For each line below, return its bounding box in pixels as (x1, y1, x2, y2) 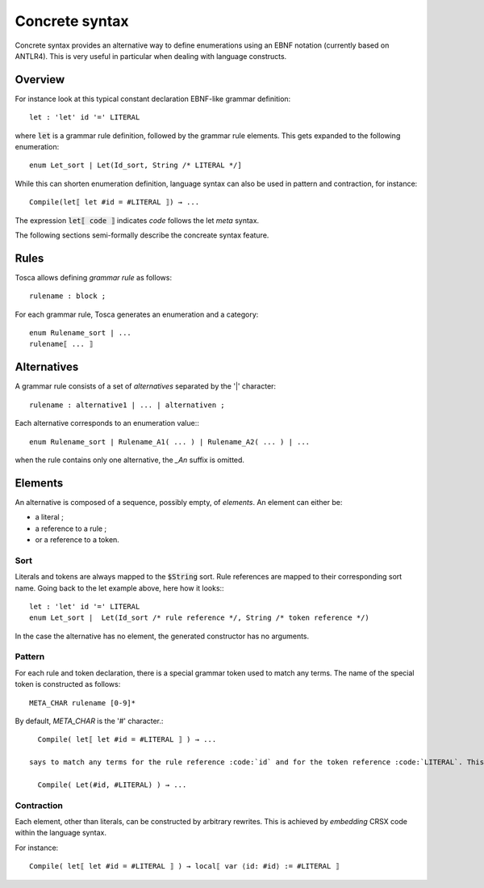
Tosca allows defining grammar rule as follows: (15, 272, 173, 282)
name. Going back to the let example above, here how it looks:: (15, 583, 225, 593)
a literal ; (35, 512, 64, 522)
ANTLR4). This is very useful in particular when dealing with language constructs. (15, 51, 287, 61)
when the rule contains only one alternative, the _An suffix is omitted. (15, 455, 245, 465)
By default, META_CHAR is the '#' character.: (15, 716, 164, 726)
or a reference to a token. (35, 534, 120, 545)
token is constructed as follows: (15, 680, 121, 689)
